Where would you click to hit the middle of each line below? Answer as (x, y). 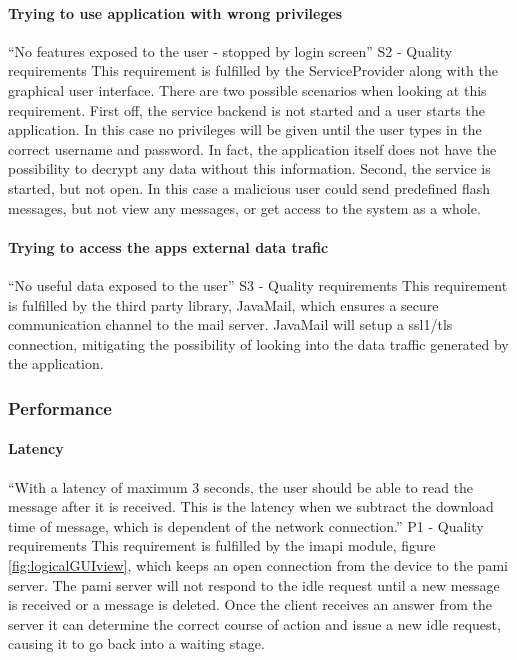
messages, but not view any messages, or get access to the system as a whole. (244, 207)
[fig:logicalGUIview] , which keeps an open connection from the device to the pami (258, 564)
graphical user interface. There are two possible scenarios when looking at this (247, 89)
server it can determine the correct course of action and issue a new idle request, (254, 623)
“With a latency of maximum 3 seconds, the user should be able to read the (241, 486)
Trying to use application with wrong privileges (175, 12)
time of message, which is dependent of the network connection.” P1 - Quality (246, 525)
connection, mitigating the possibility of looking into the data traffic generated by (258, 343)
